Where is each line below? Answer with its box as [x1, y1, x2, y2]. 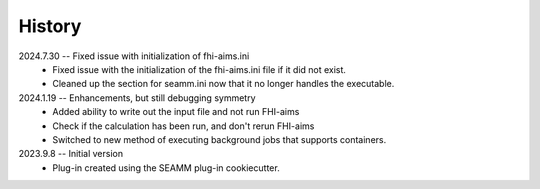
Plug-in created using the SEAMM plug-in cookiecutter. [52, 161, 280, 174]
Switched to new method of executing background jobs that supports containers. [52, 133, 387, 145]
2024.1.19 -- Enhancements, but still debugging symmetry [18, 91, 256, 104]
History [18, 15, 82, 37]
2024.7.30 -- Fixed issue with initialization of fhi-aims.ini [18, 50, 250, 62]
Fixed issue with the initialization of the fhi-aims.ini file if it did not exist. [52, 63, 347, 75]
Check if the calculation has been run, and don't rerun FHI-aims [52, 120, 315, 132]
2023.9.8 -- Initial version [18, 148, 124, 160]
